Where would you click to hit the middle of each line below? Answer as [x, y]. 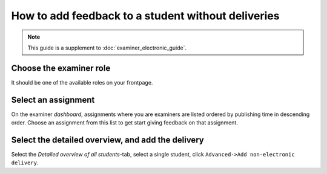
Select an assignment [53, 100]
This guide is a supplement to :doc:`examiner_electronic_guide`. [107, 48]
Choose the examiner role [61, 68]
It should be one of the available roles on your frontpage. [82, 82]
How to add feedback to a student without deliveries [145, 16]
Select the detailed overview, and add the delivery [107, 140]
